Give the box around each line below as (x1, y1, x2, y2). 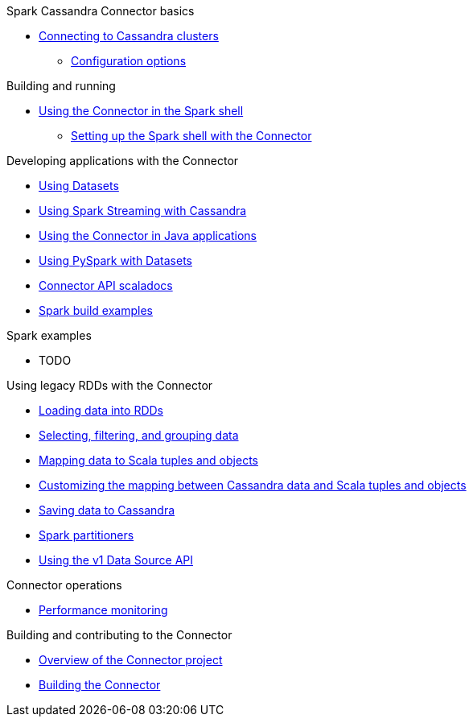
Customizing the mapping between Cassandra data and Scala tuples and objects (39, 478, 467, 492)
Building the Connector (39, 678, 161, 692)
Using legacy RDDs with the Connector (6, 378, 213, 392)
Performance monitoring (39, 603, 168, 617)
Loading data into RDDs (39, 403, 163, 417)
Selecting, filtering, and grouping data (39, 428, 239, 442)
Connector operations (6, 578, 122, 592)
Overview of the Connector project (39, 653, 223, 667)
